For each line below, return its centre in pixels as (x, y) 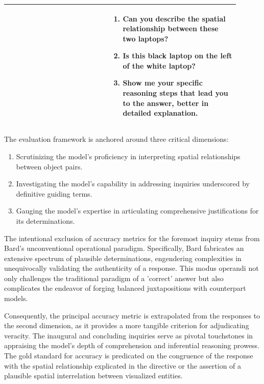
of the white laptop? (159, 65)
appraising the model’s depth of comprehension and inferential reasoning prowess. (132, 345)
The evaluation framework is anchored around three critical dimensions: (116, 139)
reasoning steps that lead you (175, 93)
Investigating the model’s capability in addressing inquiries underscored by (133, 184)
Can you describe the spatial (174, 18)
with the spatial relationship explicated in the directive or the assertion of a (123, 365)
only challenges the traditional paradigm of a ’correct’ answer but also (114, 278)
